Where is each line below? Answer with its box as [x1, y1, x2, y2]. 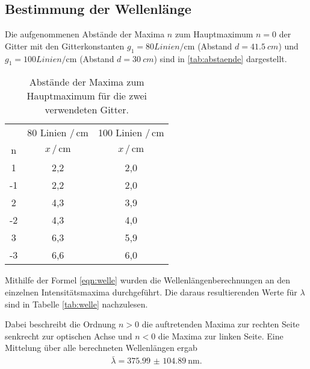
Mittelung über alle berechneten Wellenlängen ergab [5, 341, 197, 354]
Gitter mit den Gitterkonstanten [5, 39, 125, 52]
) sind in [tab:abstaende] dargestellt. [153, 52, 287, 65]
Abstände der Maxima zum [29, 75, 144, 89]
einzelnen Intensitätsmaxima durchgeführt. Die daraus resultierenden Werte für [5, 285, 297, 298]
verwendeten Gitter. [45, 102, 129, 117]
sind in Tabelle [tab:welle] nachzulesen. [5, 297, 148, 310]
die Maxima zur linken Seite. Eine [158, 329, 284, 342]
